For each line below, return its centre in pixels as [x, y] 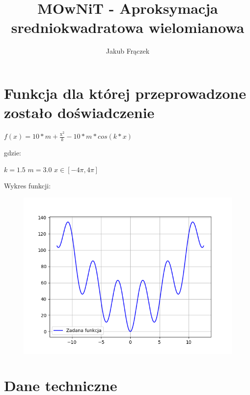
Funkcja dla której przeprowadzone [125, 93]
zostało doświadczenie [79, 112]
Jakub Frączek [128, 51]
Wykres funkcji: [28, 186]
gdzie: [13, 153]
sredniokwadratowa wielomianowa [128, 27]
